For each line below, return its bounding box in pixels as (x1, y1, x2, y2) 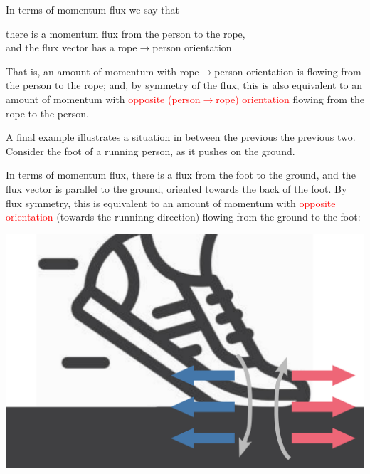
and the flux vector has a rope (6, 40, 137, 55)
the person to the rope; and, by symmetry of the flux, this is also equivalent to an (6, 78, 363, 93)
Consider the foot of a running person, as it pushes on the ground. (6, 143, 295, 158)
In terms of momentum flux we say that (6, 2, 179, 16)
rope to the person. (6, 105, 89, 120)
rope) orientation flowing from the (216, 91, 364, 106)
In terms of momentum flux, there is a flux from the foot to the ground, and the (6, 167, 356, 182)
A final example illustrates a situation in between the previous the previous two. (6, 130, 356, 144)
